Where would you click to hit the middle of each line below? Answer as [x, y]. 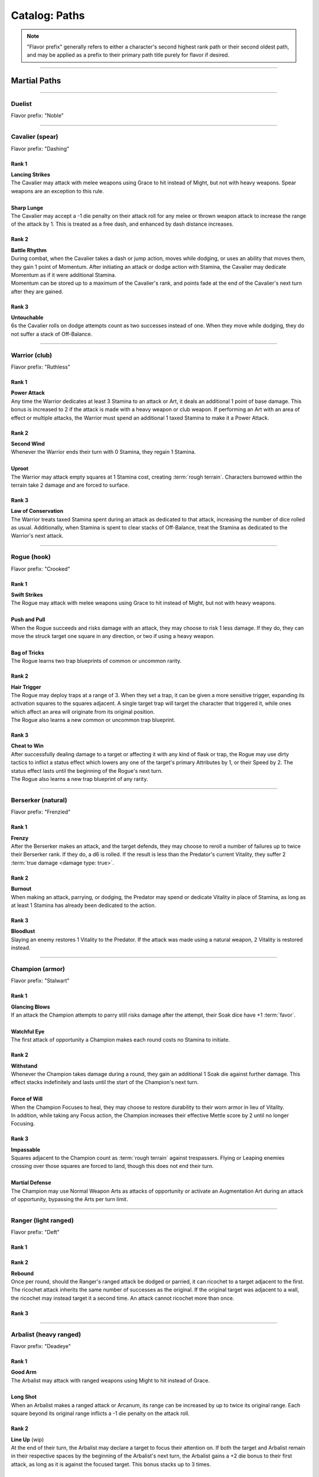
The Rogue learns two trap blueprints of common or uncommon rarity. [96, 661]
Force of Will [27, 1099]
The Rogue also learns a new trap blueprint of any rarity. [79, 779]
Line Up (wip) [27, 1439]
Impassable [26, 1150]
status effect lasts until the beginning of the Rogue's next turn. [87, 770]
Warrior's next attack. [37, 536]
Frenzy [20, 838]
